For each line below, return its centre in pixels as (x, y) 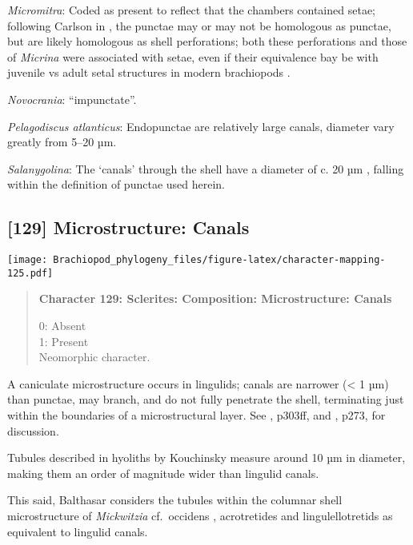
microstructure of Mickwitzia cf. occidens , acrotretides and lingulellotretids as (200, 515)
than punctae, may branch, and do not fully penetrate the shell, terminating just (206, 399)
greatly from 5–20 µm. (62, 142)
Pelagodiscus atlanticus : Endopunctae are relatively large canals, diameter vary (201, 126)
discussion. (33, 430)
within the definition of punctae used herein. (116, 184)
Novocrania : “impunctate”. (72, 99)
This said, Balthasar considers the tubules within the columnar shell (175, 500)
